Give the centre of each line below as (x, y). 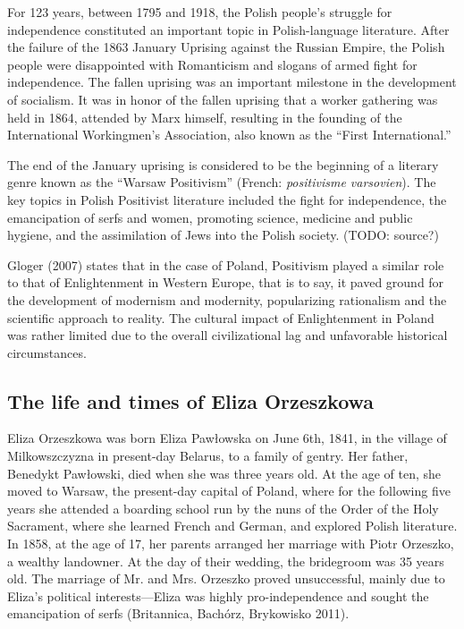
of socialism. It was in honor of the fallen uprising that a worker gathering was (223, 99)
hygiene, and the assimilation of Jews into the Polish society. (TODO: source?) (223, 235)
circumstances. (47, 352)
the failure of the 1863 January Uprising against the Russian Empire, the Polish (226, 47)
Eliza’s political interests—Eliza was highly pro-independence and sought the (218, 595)
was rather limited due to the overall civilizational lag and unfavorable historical (228, 335)
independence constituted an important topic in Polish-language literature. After (228, 29)
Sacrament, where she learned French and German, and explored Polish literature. (232, 526)
